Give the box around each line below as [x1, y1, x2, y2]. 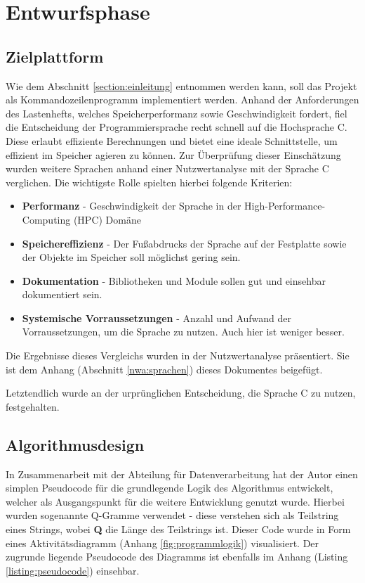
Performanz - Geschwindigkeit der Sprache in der [22, 198, 241, 213]
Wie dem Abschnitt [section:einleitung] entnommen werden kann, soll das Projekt [6, 78, 357, 93]
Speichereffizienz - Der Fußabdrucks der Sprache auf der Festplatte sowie [22, 236, 347, 250]
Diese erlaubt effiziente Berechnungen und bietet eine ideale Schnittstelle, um [6, 133, 338, 148]
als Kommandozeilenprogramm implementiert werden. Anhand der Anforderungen [6, 92, 359, 107]
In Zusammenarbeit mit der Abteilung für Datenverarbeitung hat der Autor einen [6, 466, 358, 481]
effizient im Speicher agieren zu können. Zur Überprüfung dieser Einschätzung [6, 147, 341, 162]
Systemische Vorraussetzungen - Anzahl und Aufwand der [22, 310, 291, 325]
